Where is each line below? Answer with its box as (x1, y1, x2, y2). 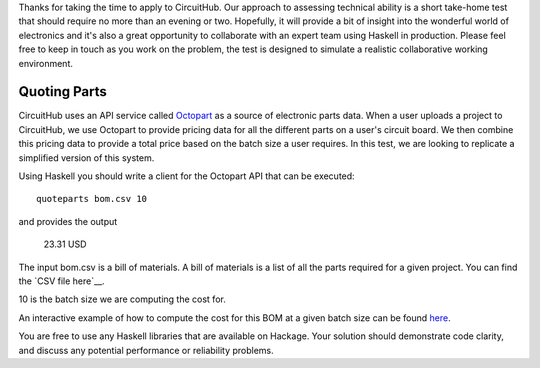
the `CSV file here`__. (18, 275, 105, 287)
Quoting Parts (18, 83, 107, 100)
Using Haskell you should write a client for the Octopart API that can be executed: (18, 170, 355, 182)
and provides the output (18, 215, 118, 227)
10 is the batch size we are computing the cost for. (18, 293, 227, 305)
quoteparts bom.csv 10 (36, 193, 148, 205)
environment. (18, 57, 74, 69)
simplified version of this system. (18, 151, 155, 164)
